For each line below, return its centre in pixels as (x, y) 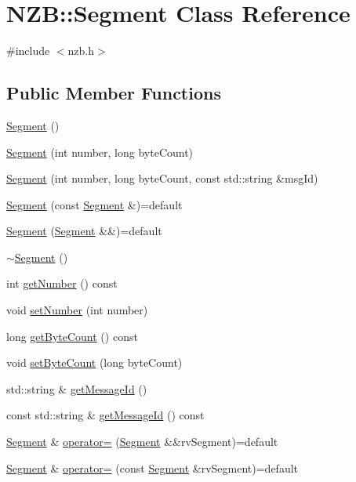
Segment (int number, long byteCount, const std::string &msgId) (162, 178)
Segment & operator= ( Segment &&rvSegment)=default (142, 442)
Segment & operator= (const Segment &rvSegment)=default (153, 468)
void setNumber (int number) (77, 310)
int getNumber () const (62, 283)
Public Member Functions (114, 93)
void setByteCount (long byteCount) (94, 362)
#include (28, 51)
